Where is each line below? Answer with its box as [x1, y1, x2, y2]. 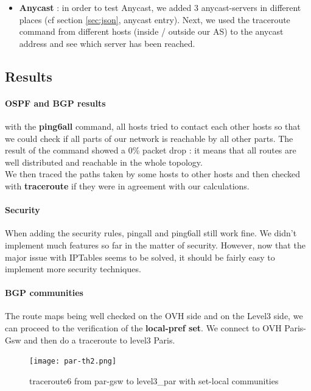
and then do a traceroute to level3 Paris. [24, 333, 175, 346]
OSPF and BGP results [5, 96, 106, 109]
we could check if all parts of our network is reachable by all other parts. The [5, 132, 293, 144]
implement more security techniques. [5, 262, 141, 275]
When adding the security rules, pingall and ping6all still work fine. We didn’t [5, 227, 297, 239]
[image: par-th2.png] [29, 357, 117, 366]
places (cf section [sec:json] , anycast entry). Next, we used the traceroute [19, 13, 290, 26]
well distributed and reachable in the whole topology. [5, 155, 203, 168]
